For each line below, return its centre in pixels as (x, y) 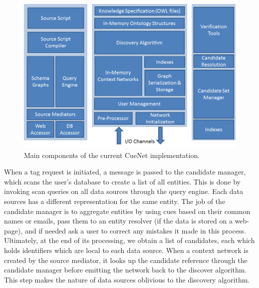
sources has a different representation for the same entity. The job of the (115, 201)
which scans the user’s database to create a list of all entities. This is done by (122, 181)
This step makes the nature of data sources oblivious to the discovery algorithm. (127, 279)
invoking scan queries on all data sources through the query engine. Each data (124, 191)
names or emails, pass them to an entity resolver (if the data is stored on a (118, 221)
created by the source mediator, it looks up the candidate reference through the (126, 260)
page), (13, 230)
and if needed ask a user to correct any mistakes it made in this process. (135, 230)
